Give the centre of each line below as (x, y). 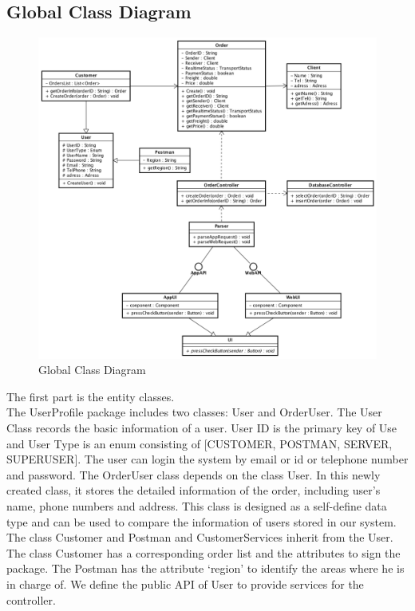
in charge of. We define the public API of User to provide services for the (185, 583)
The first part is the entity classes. (91, 396)
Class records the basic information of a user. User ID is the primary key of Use (202, 428)
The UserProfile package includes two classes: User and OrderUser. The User (194, 412)
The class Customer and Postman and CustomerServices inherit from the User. (200, 537)
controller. (31, 599)
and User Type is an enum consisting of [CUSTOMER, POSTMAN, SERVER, (200, 443)
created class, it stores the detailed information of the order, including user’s (194, 490)
